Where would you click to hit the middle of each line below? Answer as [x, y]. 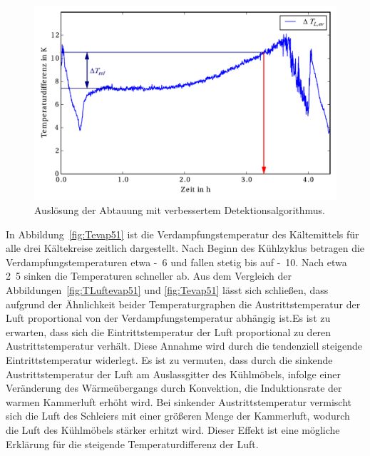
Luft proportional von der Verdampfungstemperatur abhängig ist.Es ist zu [168, 318]
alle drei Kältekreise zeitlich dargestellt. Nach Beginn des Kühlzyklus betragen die [185, 248]
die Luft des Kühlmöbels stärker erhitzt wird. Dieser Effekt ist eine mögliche [173, 429]
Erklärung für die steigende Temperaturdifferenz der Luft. [132, 444]
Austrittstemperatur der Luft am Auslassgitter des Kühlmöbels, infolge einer [173, 374]
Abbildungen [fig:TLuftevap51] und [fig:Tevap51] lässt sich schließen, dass [167, 290]
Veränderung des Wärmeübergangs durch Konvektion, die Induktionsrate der [174, 388]
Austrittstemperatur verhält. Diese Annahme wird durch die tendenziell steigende [184, 346]
